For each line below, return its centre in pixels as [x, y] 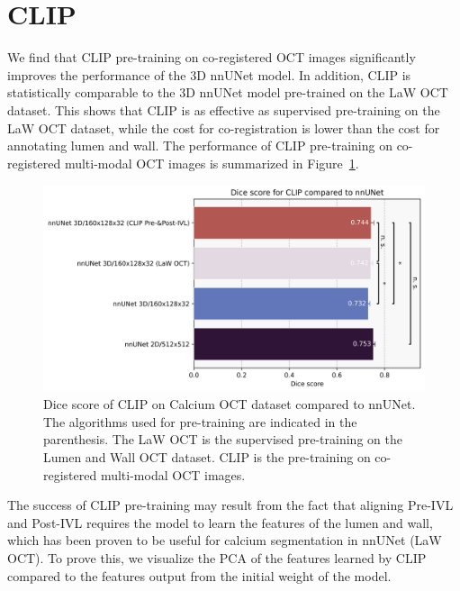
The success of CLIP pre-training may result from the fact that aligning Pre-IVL [230, 505]
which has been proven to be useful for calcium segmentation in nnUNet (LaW [225, 540]
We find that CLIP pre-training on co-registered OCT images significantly [212, 57]
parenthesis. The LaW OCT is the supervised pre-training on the [223, 439]
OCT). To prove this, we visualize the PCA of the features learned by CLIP [217, 558]
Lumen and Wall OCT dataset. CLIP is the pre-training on [207, 457]
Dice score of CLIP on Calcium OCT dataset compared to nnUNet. [230, 404]
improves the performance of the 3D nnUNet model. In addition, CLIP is [209, 74]
